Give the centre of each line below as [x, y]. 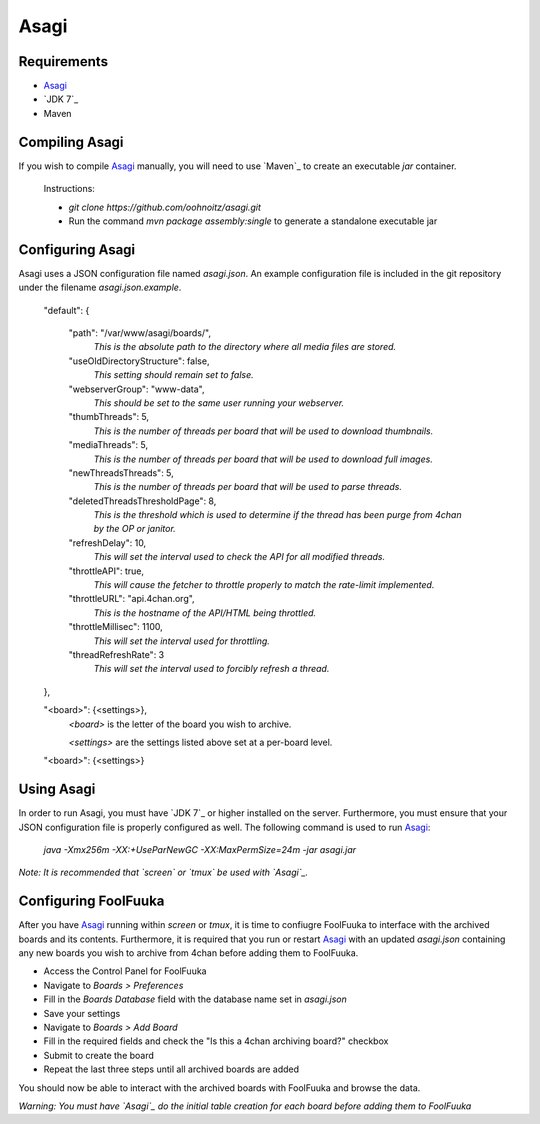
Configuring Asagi [77, 249]
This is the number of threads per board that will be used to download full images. [263, 459]
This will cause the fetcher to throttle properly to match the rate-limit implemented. [264, 585]
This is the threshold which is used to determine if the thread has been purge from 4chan [277, 515]
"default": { [66, 310]
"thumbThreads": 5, [109, 417]
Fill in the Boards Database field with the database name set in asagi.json [195, 999]
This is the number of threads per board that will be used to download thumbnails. [263, 431]
